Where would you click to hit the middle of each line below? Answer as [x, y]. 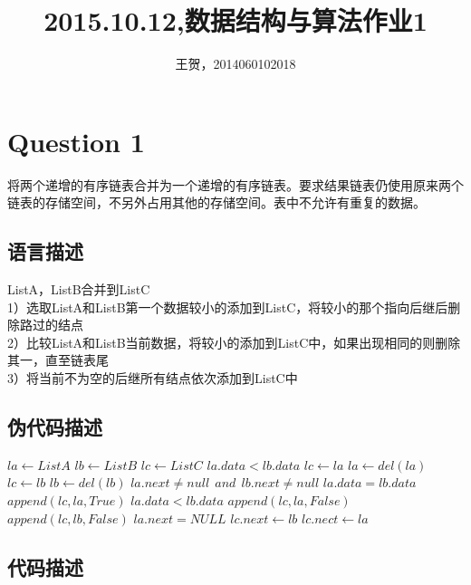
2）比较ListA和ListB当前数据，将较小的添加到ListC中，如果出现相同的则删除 [234, 342]
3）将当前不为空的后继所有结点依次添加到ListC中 [153, 378]
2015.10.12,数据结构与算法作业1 [235, 20]
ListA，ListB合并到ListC [79, 289]
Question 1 [76, 141]
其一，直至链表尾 [58, 360]
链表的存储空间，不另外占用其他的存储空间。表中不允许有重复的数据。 [216, 202]
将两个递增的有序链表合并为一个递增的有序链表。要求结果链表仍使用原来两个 [235, 184]
